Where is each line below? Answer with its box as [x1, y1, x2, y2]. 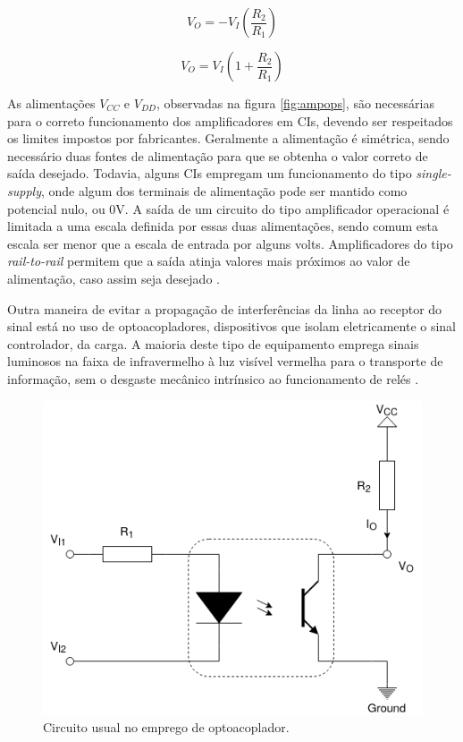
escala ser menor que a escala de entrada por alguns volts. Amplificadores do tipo [7, 234, 453, 252]
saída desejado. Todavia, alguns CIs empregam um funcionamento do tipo [7, 164, 412, 183]
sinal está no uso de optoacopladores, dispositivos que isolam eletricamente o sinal [7, 317, 457, 336]
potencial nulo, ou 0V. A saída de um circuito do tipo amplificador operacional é [7, 199, 450, 217]
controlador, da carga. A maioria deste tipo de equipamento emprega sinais [7, 334, 419, 353]
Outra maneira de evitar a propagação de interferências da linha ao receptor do [7, 299, 442, 318]
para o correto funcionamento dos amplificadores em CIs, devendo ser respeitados [7, 111, 453, 130]
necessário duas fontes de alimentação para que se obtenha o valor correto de [7, 146, 428, 165]
